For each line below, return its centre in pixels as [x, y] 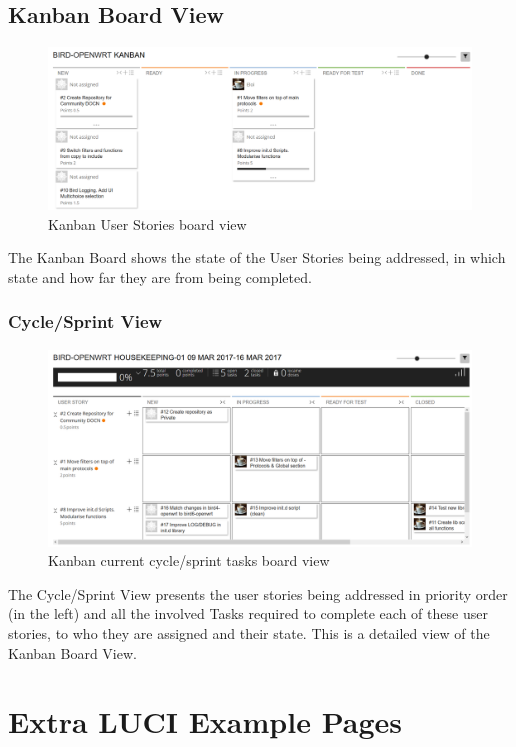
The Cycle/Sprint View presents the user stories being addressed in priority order [258, 593]
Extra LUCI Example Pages [205, 721]
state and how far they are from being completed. [160, 276]
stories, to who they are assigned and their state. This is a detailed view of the [249, 632]
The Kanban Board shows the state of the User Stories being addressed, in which [257, 257]
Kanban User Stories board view [147, 223]
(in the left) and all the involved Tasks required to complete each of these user [248, 613]
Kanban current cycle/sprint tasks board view [189, 560]
